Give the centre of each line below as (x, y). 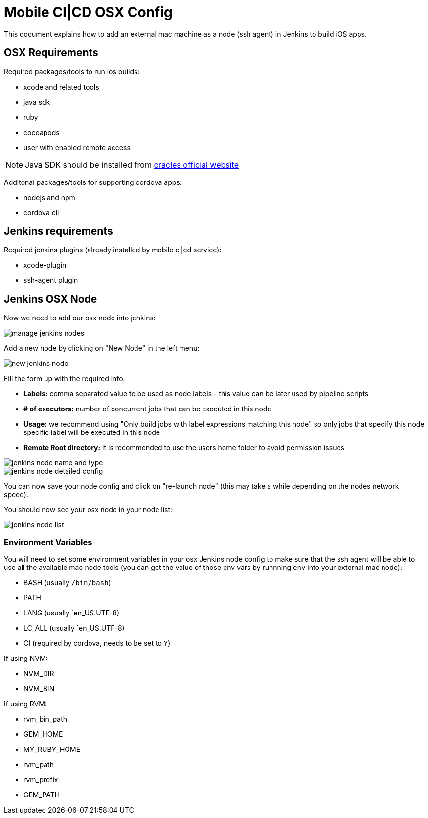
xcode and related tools (61, 87)
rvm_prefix (41, 780)
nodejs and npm (49, 197)
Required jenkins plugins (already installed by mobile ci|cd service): (113, 250)
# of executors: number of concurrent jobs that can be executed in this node (147, 409)
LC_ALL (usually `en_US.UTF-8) (74, 628)
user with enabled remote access (77, 147)
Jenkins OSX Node (51, 299)
